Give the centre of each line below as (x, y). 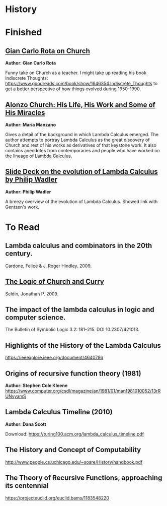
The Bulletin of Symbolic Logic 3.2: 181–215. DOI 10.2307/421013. (72, 330)
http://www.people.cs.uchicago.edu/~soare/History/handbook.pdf (74, 462)
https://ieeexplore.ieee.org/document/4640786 (54, 358)
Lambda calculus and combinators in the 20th (79, 246)
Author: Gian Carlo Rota (31, 63)
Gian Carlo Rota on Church (48, 51)
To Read (23, 227)
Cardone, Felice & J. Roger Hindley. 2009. (49, 266)
